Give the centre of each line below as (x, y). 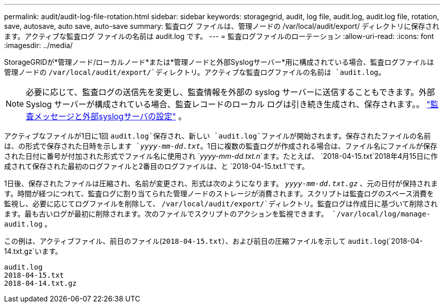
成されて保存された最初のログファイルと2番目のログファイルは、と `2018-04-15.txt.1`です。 (157, 166)
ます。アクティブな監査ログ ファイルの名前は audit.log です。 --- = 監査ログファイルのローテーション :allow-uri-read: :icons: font (219, 36)
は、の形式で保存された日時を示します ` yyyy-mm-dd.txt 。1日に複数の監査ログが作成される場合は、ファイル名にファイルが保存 (221, 146)
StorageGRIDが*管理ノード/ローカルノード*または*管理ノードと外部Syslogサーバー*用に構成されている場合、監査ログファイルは (219, 62)
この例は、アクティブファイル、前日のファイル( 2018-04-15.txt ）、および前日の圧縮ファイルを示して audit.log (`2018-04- (214, 241)
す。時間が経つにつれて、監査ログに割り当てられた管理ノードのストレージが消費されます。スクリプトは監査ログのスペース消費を (219, 193)
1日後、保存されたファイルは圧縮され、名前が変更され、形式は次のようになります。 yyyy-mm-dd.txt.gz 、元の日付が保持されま (221, 183)
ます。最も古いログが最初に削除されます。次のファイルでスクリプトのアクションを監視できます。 (166, 214)
